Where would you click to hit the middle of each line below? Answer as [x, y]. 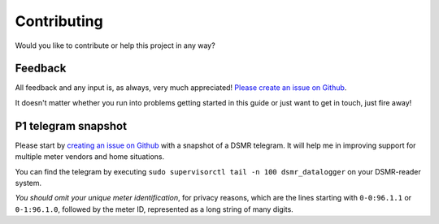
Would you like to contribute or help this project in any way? [115, 45]
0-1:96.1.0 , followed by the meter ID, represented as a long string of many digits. [154, 209]
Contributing [59, 21]
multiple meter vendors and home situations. [90, 157]
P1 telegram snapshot [71, 126]
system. [28, 183]
